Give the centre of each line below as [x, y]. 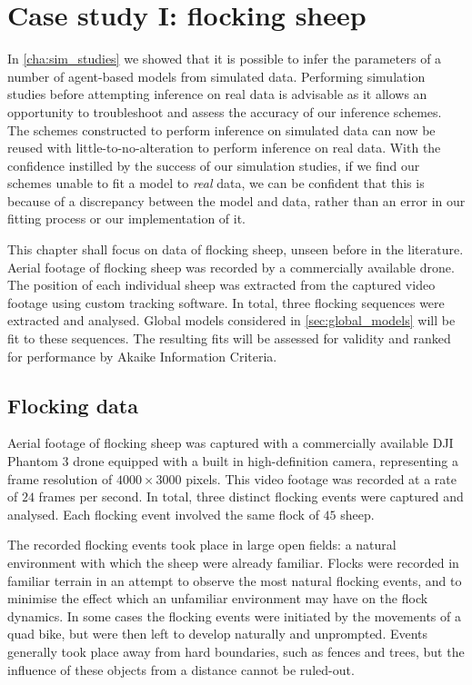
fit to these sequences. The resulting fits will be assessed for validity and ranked [229, 338]
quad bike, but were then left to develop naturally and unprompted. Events [218, 634]
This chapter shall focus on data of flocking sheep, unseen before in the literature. [236, 249]
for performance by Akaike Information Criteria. [142, 356]
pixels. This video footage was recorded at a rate [321, 478]
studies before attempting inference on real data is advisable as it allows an [217, 94]
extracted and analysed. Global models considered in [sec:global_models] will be [231, 320]
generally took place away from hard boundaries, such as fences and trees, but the [236, 651]
